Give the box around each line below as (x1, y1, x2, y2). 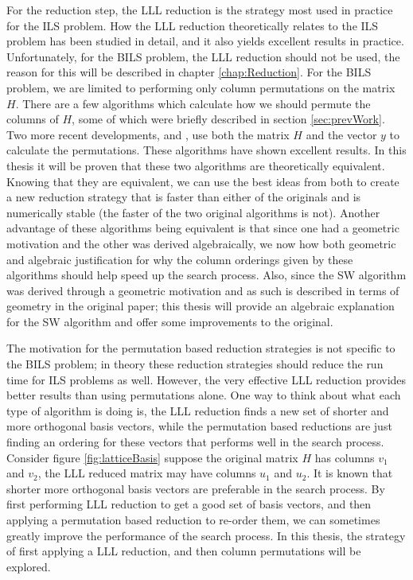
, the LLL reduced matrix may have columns (37, 465, 256, 481)
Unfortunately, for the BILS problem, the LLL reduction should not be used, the (6, 48, 400, 64)
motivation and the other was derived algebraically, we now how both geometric (6, 235, 396, 251)
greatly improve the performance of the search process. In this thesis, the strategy (6, 527, 406, 543)
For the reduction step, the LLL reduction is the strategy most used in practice (6, 2, 393, 18)
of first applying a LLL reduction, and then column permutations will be (6, 543, 361, 559)
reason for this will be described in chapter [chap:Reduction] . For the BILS (6, 64, 372, 80)
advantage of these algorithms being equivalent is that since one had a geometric (6, 220, 399, 236)
